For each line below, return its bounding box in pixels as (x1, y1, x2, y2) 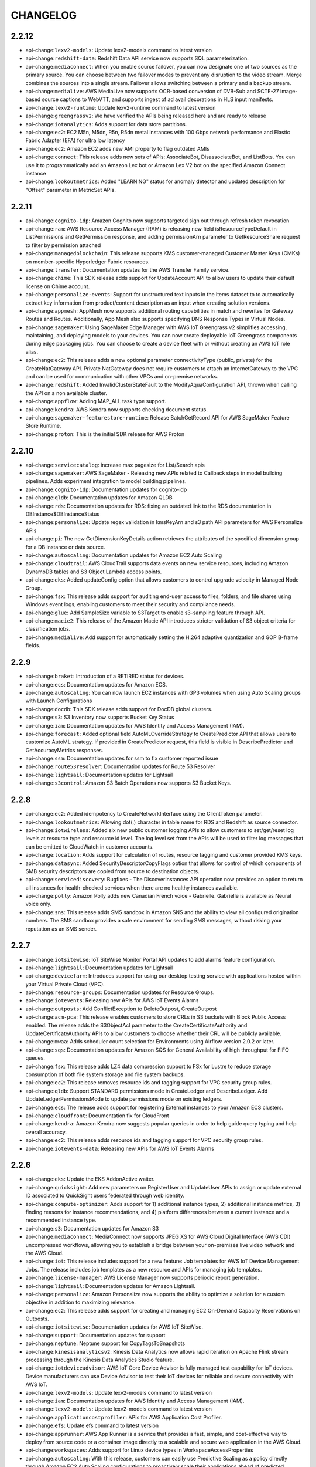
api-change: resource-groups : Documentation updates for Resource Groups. (25, 989, 215, 996)
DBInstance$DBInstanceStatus (25, 511, 99, 518)
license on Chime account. (25, 282, 90, 290)
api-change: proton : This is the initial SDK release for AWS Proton (25, 430, 185, 437)
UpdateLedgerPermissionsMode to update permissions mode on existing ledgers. (25, 1096, 223, 1103)
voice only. (25, 901, 52, 908)
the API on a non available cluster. (25, 389, 108, 396)
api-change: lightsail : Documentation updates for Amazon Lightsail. (25, 1282, 196, 1289)
